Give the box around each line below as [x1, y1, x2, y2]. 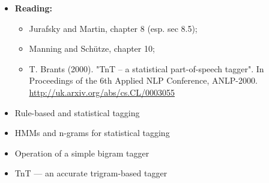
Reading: [14, 2, 52, 14]
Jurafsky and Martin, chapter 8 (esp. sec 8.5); [29, 22, 198, 34]
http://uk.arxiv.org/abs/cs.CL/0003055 [29, 85, 175, 98]
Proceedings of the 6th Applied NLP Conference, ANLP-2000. [29, 74, 258, 87]
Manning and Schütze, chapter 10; [29, 42, 155, 55]
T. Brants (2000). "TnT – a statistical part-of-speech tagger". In [29, 62, 264, 75]
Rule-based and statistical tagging [14, 106, 140, 119]
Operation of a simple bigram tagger [14, 146, 150, 159]
